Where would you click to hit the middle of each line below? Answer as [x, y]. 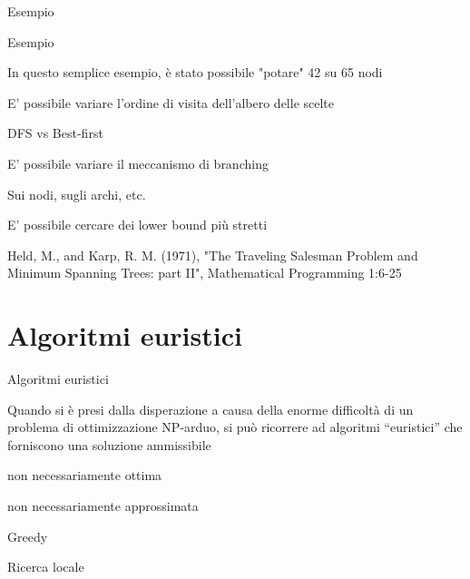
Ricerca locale [46, 567]
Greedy [28, 536]
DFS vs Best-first [55, 133]
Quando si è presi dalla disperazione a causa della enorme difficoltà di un [211, 409]
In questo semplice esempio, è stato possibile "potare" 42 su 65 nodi [195, 72]
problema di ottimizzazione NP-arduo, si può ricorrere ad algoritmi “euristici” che [235, 427]
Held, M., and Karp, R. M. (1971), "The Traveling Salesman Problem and [213, 255]
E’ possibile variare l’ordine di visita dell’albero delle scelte [171, 102]
